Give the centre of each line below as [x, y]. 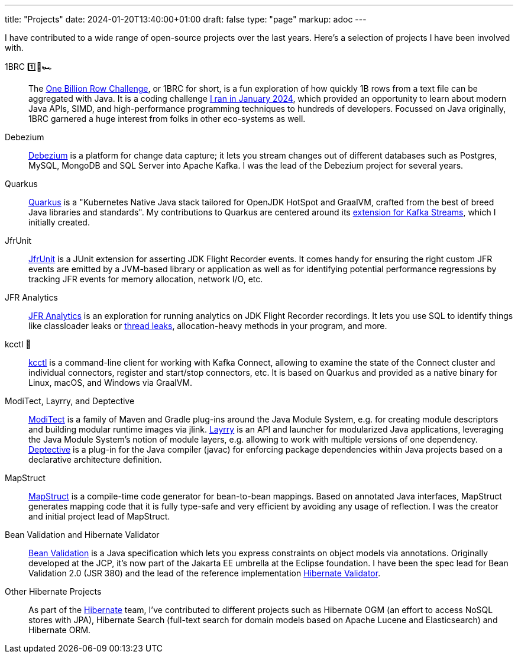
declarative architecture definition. [95, 459]
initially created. [59, 222]
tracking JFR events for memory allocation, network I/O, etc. [146, 279]
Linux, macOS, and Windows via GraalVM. [111, 383]
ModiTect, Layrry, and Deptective [70, 401]
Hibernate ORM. [60, 630]
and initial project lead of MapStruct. [99, 516]
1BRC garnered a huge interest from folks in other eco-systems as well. [167, 119]
